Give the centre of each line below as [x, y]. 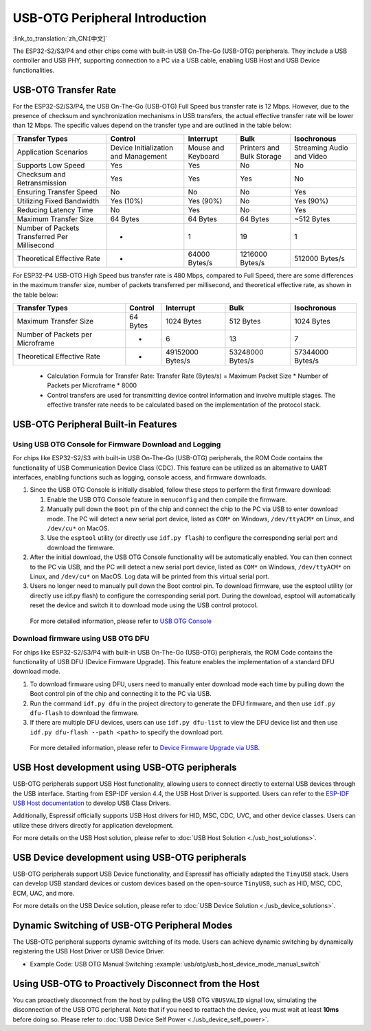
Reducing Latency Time [55, 209]
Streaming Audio [321, 148]
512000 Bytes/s [319, 258]
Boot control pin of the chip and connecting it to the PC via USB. [121, 694]
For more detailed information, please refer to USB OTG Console [121, 621]
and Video [311, 156]
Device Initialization [142, 148]
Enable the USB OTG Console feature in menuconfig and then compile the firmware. [167, 499]
